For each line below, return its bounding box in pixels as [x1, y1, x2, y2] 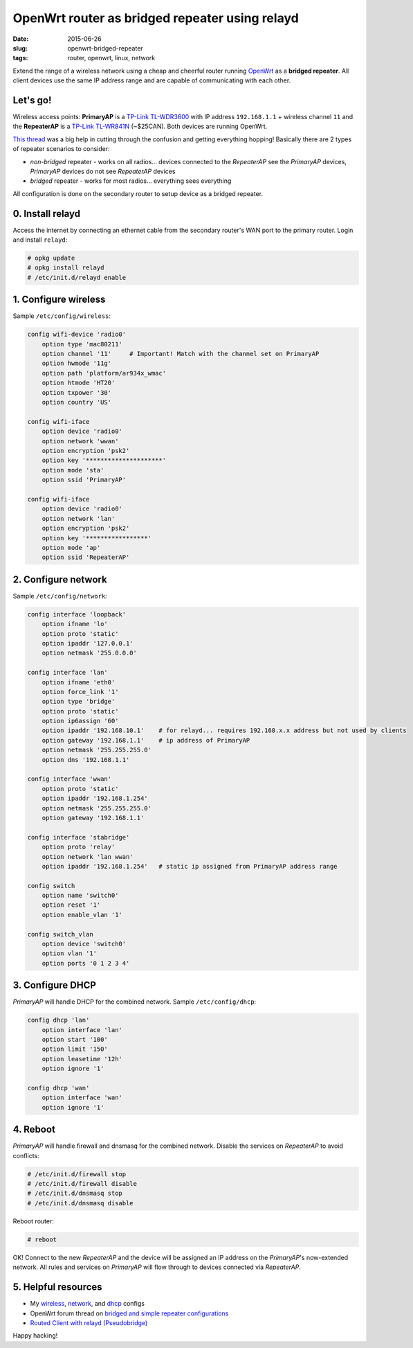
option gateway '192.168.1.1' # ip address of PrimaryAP [42, 736, 250, 744]
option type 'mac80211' [42, 340, 122, 348]
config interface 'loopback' [27, 610, 127, 618]
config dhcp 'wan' [27, 1084, 90, 1092]
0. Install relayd [12, 208, 81, 220]
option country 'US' [42, 398, 112, 407]
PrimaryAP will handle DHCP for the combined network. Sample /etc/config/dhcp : [12, 997, 257, 1006]
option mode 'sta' [42, 466, 104, 474]
